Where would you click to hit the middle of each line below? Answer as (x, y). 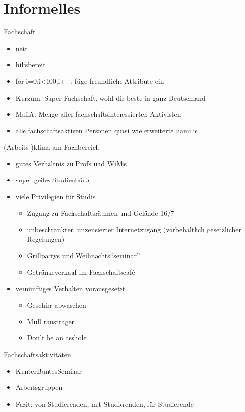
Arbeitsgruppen (39, 387)
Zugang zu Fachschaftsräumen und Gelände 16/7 (101, 213)
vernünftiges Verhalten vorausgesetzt (71, 288)
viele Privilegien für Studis (55, 196)
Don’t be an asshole (57, 338)
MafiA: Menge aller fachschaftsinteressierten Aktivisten (98, 114)
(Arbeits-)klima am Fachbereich (52, 147)
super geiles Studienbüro (52, 180)
